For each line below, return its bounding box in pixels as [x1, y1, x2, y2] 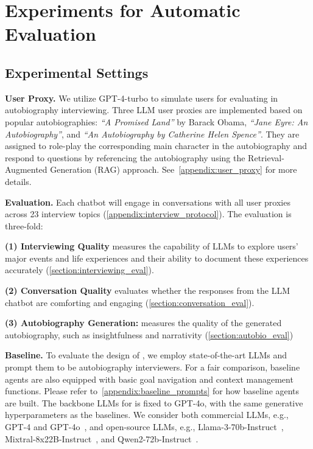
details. [5, 175, 32, 187]
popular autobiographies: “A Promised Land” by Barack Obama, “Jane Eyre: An [5, 115, 308, 128]
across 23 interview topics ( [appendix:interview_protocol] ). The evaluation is [5, 207, 292, 220]
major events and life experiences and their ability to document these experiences [5, 251, 309, 264]
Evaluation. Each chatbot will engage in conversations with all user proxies [5, 195, 290, 208]
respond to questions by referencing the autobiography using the [5, 151, 245, 164]
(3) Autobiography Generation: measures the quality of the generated [5, 316, 282, 329]
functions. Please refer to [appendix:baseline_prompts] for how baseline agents [5, 385, 300, 397]
